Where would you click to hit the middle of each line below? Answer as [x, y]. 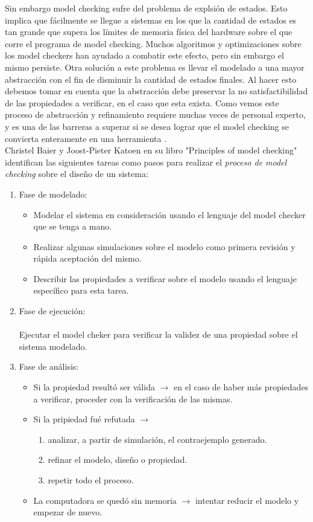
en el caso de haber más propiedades [241, 387]
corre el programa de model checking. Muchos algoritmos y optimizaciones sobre [153, 43]
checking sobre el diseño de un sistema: [77, 174]
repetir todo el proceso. [91, 480]
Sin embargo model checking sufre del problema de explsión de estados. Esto [146, 8]
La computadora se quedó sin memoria [105, 500]
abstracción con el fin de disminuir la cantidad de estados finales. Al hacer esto [151, 79]
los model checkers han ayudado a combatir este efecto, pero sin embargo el [144, 55]
